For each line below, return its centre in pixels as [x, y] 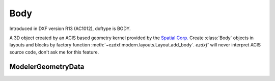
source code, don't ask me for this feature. [54, 52]
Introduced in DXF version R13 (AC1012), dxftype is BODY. [70, 29]
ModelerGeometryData [47, 66]
